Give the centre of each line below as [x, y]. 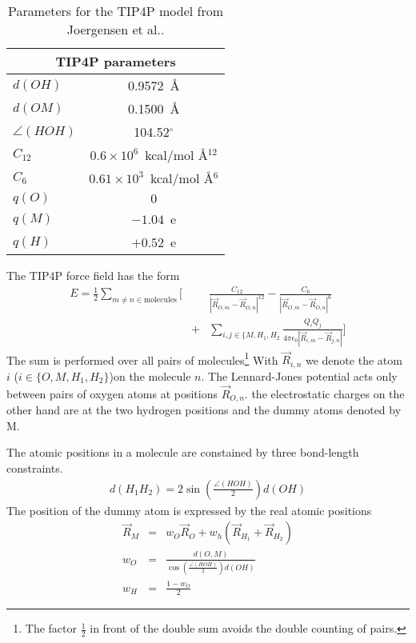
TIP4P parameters [116, 61]
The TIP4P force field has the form [93, 275]
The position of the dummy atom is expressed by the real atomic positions [189, 510]
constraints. [35, 467]
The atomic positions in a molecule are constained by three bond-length [183, 452]
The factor [51, 628]
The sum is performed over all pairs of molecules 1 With [142, 358]
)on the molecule [150, 375]
